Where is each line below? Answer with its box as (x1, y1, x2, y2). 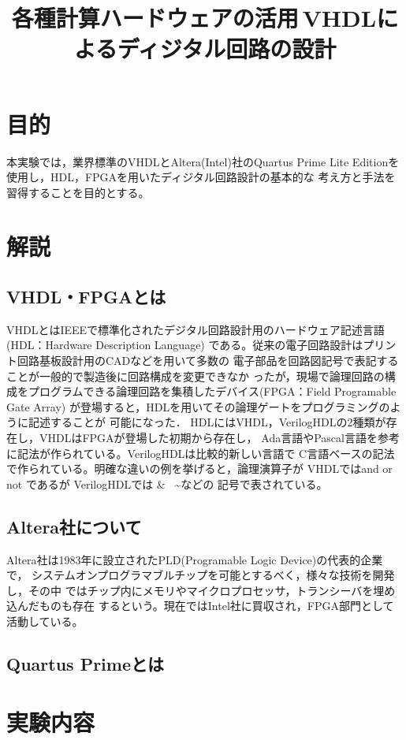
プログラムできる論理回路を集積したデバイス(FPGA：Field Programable (28, 383, 397, 400)
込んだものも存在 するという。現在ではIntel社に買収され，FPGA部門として (6, 597, 394, 614)
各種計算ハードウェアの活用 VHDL (11, 2, 377, 34)
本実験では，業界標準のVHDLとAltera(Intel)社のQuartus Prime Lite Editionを (6, 153, 400, 169)
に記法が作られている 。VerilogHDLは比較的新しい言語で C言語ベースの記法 (6, 444, 395, 461)
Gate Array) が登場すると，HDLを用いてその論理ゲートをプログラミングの (6, 398, 390, 415)
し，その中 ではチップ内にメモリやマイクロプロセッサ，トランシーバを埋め (6, 582, 396, 598)
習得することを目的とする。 (6, 184, 150, 200)
